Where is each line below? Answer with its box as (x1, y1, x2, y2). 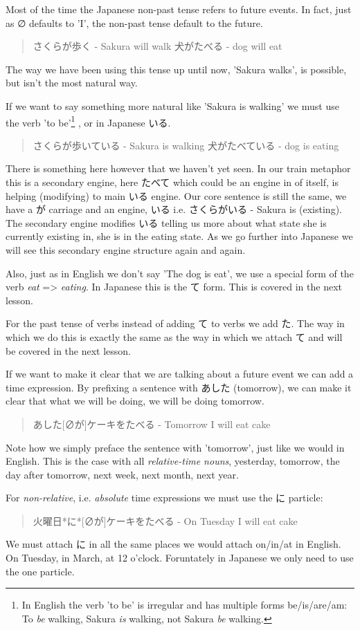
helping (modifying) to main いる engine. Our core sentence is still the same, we (6, 188, 347, 203)
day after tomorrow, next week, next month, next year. (6, 467, 239, 481)
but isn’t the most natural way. (6, 75, 138, 90)
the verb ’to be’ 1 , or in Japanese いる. (6, 113, 171, 129)
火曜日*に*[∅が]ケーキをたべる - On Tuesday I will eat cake (33, 513, 298, 528)
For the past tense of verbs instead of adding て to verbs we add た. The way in (6, 316, 345, 331)
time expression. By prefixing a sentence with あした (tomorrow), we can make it (6, 380, 352, 394)
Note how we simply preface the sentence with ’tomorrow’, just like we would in (6, 440, 345, 454)
